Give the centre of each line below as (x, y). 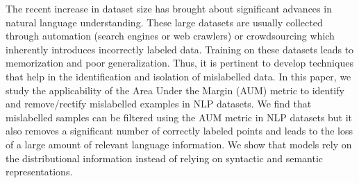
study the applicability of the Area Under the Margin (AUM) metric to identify (175, 90)
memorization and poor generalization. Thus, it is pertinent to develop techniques (179, 63)
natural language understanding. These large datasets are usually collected (164, 22)
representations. (39, 172)
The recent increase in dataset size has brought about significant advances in (169, 8)
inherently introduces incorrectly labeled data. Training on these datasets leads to (180, 49)
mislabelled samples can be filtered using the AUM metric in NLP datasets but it (179, 117)
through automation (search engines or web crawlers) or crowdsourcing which (170, 36)
